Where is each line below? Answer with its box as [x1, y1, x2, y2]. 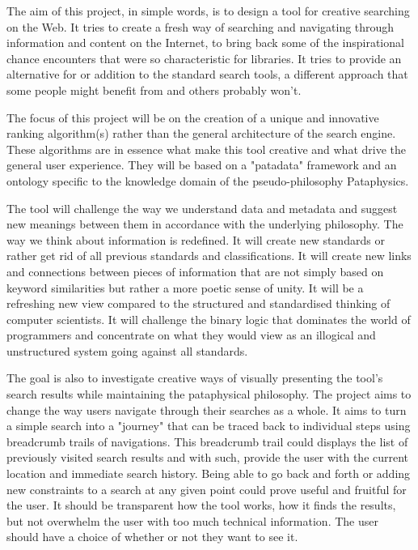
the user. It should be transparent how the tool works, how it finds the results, [6, 497, 396, 514]
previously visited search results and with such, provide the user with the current [6, 449, 409, 466]
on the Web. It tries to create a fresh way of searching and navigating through [6, 18, 395, 35]
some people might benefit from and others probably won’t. [6, 81, 302, 98]
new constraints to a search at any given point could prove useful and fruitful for [6, 480, 407, 497]
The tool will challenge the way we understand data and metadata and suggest [6, 199, 398, 216]
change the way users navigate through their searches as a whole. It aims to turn [6, 401, 407, 418]
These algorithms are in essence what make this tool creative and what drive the [6, 140, 406, 157]
